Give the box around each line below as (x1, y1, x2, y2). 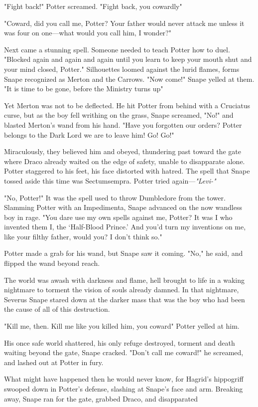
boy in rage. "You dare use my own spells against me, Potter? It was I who (4, 211, 233, 222)
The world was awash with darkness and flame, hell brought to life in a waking (4, 274, 245, 285)
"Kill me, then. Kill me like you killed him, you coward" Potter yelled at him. (4, 321, 240, 331)
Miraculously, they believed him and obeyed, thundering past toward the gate (4, 146, 241, 157)
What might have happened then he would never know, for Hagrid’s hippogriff (4, 374, 244, 384)
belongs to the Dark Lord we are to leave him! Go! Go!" (4, 129, 174, 140)
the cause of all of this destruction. (4, 304, 110, 314)
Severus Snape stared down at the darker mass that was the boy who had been (4, 294, 245, 304)
